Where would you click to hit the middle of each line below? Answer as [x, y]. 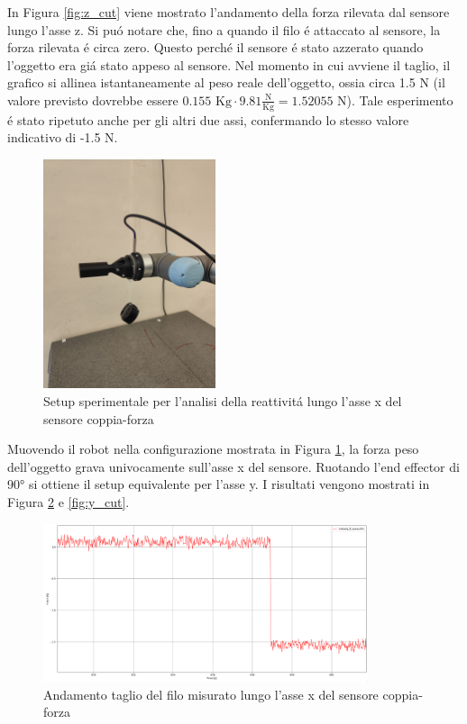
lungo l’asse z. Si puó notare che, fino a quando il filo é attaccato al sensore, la [224, 29]
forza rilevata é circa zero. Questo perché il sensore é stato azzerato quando [215, 47]
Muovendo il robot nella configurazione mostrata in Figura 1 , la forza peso [213, 449]
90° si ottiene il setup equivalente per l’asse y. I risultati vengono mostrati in [219, 484]
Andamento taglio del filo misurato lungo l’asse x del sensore [211, 694]
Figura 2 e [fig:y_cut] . [69, 501]
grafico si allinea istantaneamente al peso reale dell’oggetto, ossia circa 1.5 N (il [226, 82]
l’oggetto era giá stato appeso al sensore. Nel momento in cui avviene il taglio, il [229, 64]
